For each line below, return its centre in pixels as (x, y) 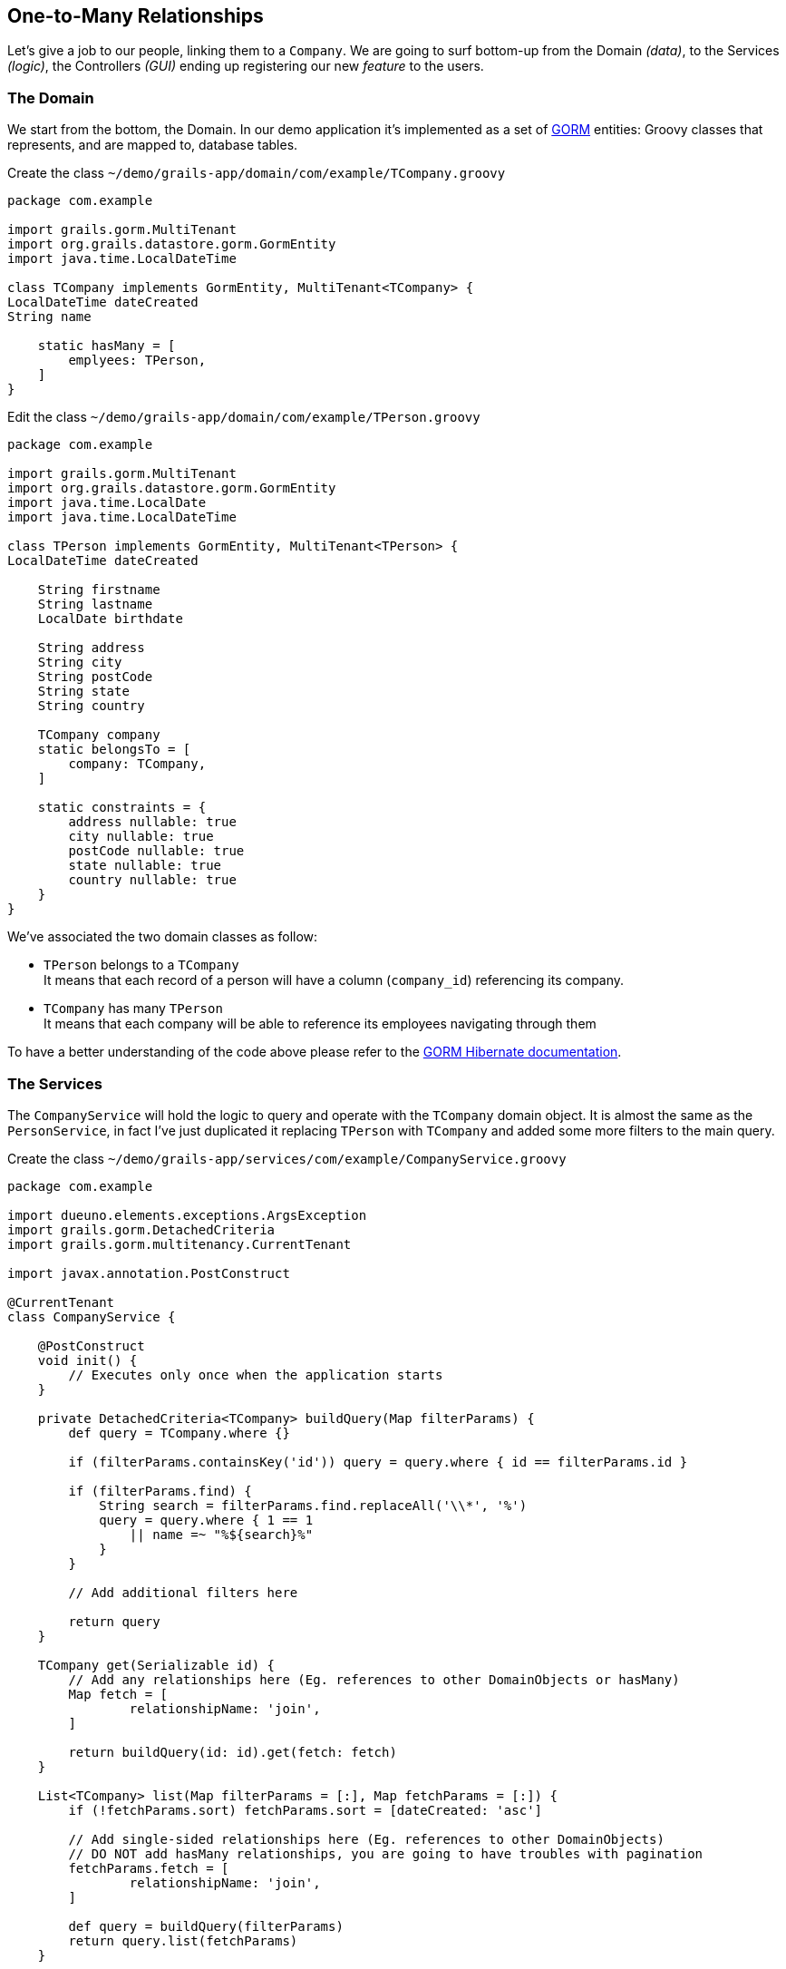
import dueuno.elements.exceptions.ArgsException (187, 1215)
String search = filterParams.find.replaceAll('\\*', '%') (313, 1505)
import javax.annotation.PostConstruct (149, 1273)
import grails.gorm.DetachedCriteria (141, 1229)
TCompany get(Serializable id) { (156, 1665)
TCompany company (99, 735)
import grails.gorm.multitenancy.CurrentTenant (180, 1244)
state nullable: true (145, 866)
